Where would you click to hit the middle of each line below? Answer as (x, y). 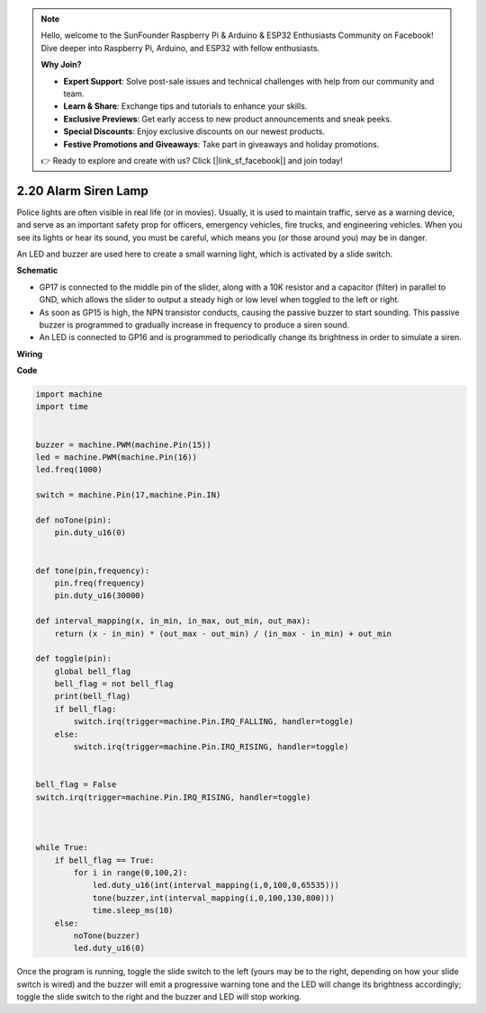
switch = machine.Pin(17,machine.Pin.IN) (128, 495)
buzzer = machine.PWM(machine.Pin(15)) (123, 444)
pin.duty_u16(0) (90, 533)
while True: (62, 847)
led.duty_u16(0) (109, 948)
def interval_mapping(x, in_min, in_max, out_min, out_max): (173, 621)
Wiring (30, 354)
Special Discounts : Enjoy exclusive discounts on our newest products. (194, 131)
